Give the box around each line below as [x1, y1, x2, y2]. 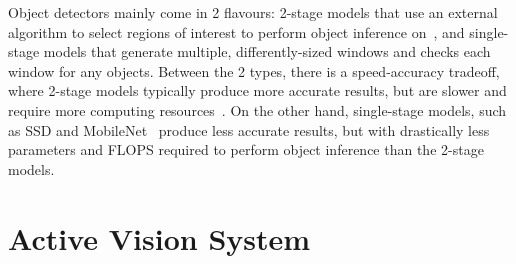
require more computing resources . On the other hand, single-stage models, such [8, 99, 507, 120]
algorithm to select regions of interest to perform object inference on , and [8, 21, 465, 42]
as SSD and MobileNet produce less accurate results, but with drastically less [8, 119, 490, 140]
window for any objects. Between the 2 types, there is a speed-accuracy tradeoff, [8, 60, 500, 81]
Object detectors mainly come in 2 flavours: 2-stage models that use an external [8, 2, 498, 22]
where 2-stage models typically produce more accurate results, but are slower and [8, 80, 507, 101]
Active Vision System [8, 217, 311, 258]
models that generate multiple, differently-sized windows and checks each [43, 41, 491, 62]
